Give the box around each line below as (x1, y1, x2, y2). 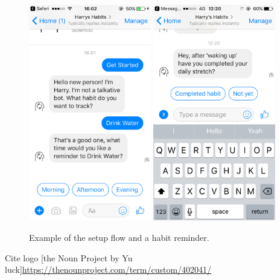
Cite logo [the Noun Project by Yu (5, 251, 133, 264)
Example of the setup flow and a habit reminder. (29, 231, 209, 243)
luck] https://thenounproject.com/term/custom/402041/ (5, 263, 212, 276)
